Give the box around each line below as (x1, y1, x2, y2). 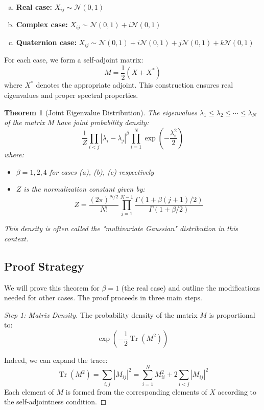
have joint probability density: (57, 117, 149, 128)
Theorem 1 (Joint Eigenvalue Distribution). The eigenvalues (4, 107, 197, 117)
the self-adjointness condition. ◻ (4, 396, 107, 407)
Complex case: (16, 19, 68, 30)
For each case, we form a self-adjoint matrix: (4, 54, 143, 65)
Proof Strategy (4, 258, 84, 274)
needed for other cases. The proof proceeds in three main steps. (4, 292, 202, 303)
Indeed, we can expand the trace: (4, 354, 108, 365)
